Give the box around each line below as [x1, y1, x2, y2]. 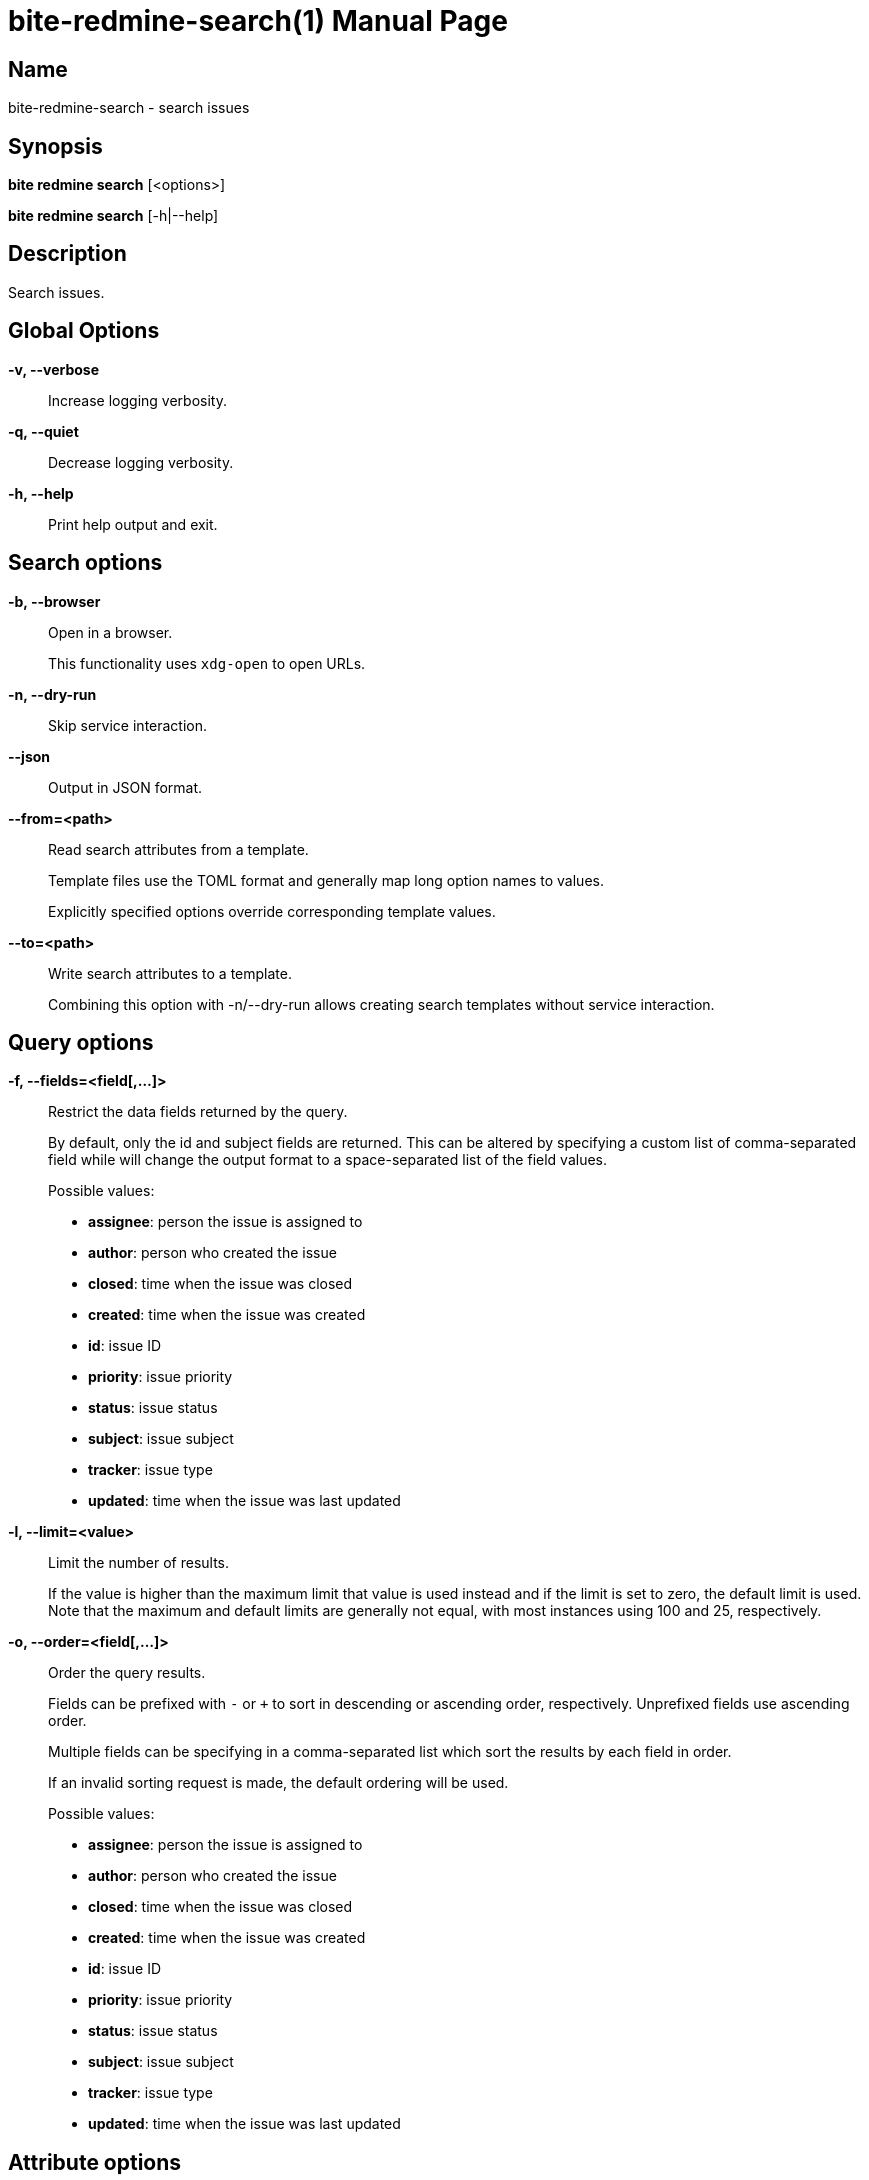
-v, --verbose [8, 360, 100, 378]
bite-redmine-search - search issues [8, 99, 250, 117]
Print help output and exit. [48, 515, 218, 533]
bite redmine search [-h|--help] [8, 207, 219, 225]
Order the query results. [48, 1664, 206, 1682]
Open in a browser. [48, 623, 173, 641]
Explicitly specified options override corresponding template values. [48, 902, 496, 920]
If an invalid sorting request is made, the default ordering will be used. [48, 1774, 509, 1792]
